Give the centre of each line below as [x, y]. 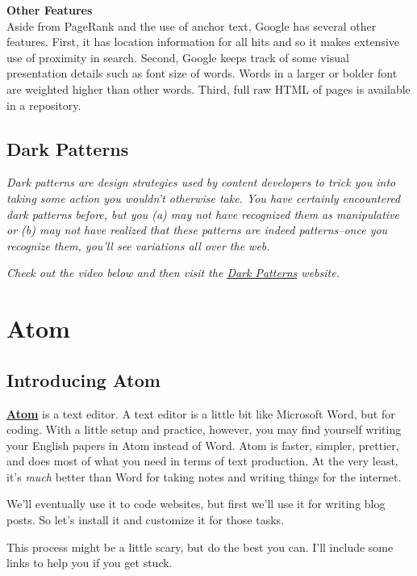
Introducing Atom [83, 379]
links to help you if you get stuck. [90, 563]
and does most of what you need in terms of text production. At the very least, [202, 461]
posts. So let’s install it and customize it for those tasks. [146, 520]
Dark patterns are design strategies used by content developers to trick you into [201, 182]
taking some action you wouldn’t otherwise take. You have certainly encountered [204, 198]
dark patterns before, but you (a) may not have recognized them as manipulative [203, 214]
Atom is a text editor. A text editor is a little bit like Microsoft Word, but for [201, 413]
